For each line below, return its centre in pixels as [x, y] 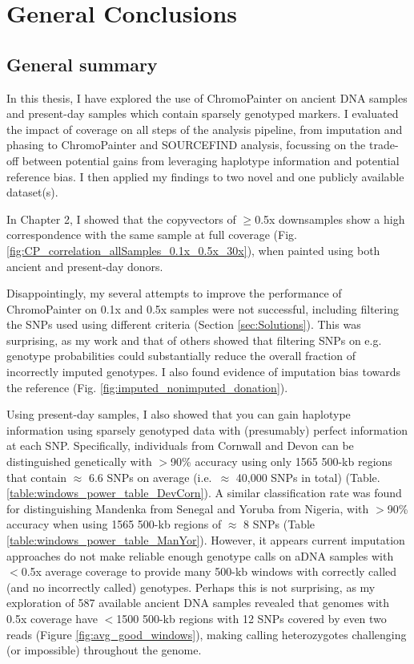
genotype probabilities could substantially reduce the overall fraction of [181, 356]
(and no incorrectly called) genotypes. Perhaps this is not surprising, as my [191, 587]
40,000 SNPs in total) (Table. [308, 477]
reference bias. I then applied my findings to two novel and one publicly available [205, 176]
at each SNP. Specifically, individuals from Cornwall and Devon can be [180, 445]
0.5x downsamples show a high [330, 219]
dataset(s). [32, 192]
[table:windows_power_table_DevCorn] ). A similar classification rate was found [204, 493]
